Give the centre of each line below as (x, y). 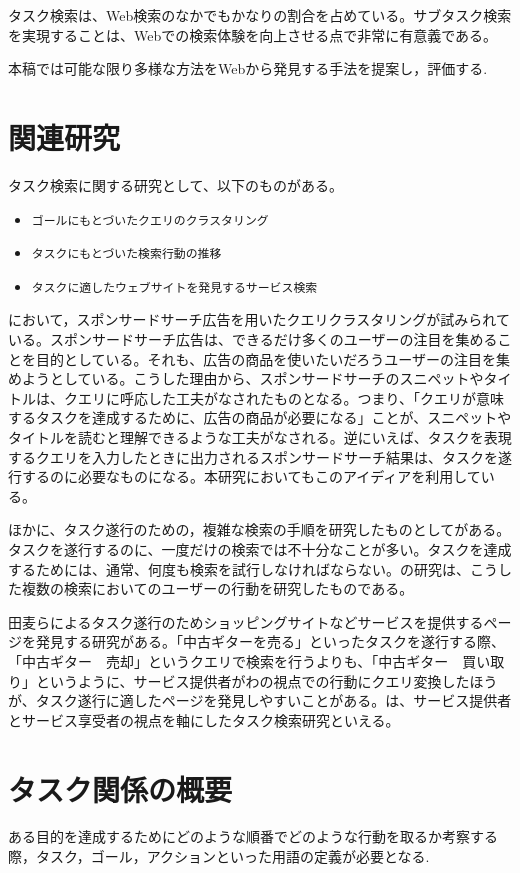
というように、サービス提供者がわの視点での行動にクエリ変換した (252, 680)
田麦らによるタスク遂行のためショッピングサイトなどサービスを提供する (246, 621)
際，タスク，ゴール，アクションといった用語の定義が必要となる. (219, 856)
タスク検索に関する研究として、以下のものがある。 (175, 184)
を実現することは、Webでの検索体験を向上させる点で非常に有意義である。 (253, 34)
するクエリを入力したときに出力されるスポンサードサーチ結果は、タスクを (253, 456)
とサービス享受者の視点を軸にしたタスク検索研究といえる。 (204, 719)
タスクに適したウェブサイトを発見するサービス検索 (174, 287)
